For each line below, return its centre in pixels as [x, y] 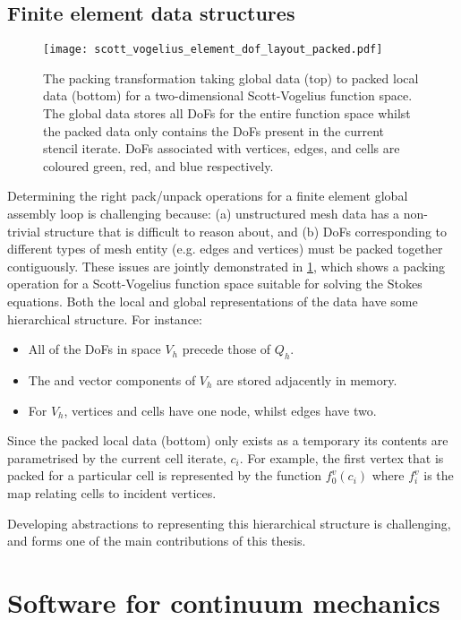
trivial [24, 231]
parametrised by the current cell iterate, [117, 457]
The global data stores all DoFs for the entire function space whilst [227, 113]
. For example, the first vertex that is [341, 457]
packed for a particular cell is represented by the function [165, 475]
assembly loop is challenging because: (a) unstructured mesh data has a [204, 214]
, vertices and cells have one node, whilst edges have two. [220, 410]
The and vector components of [112, 379]
